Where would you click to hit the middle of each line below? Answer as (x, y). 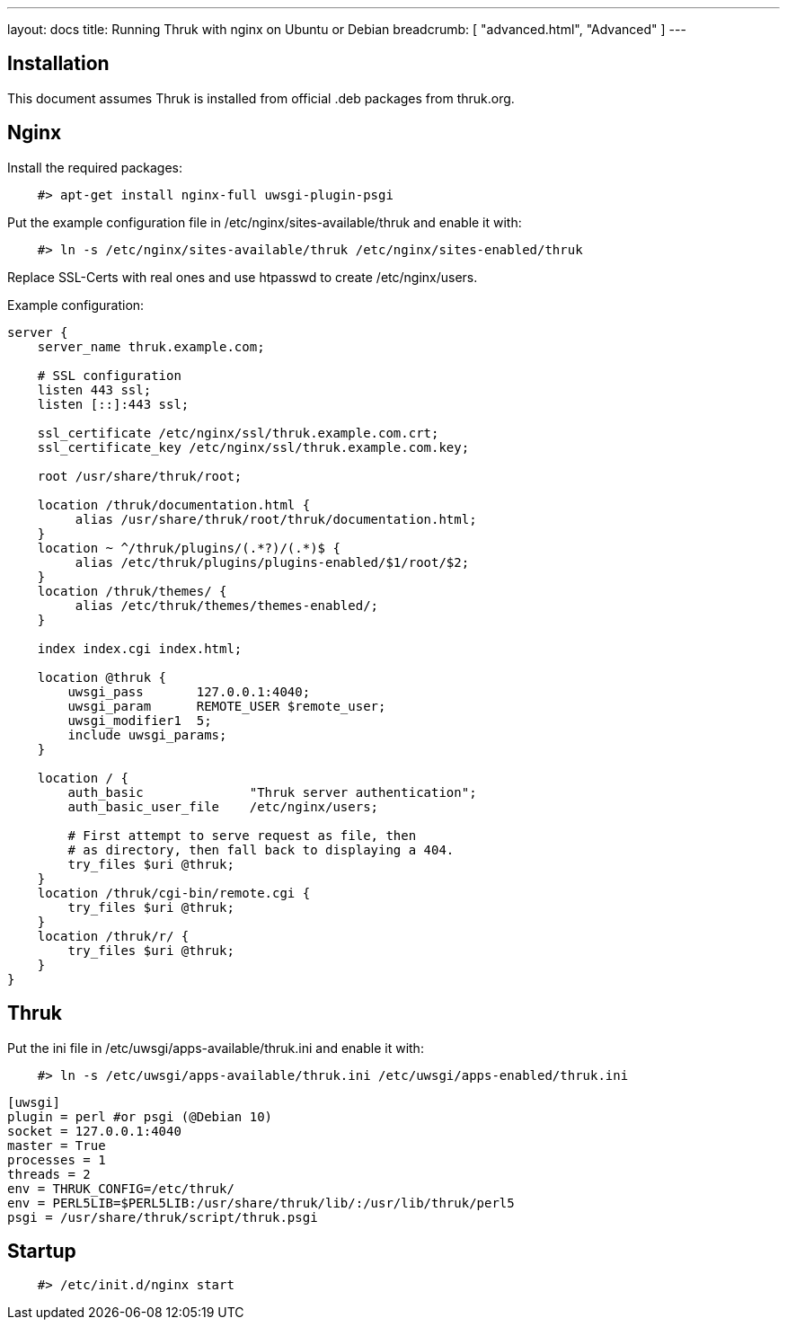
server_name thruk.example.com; (151, 346)
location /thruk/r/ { (113, 936)
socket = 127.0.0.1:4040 (94, 1131)
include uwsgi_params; (147, 734)
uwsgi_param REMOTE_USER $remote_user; (227, 706)
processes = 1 (57, 1159)
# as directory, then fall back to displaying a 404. (261, 849)
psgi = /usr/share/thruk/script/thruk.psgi (163, 1217)
